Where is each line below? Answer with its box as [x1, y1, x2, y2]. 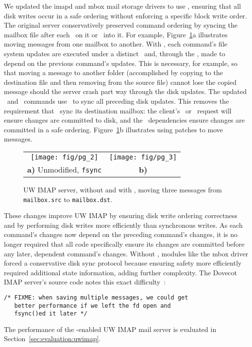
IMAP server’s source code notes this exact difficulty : [4, 277, 166, 287]
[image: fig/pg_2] [30, 153, 99, 161]
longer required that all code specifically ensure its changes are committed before [4, 238, 245, 249]
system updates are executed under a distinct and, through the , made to [4, 48, 225, 58]
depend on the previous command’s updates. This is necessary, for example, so [4, 58, 237, 68]
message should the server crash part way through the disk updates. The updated [4, 86, 247, 96]
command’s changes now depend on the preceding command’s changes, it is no [4, 229, 238, 239]
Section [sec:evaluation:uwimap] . [4, 333, 101, 344]
